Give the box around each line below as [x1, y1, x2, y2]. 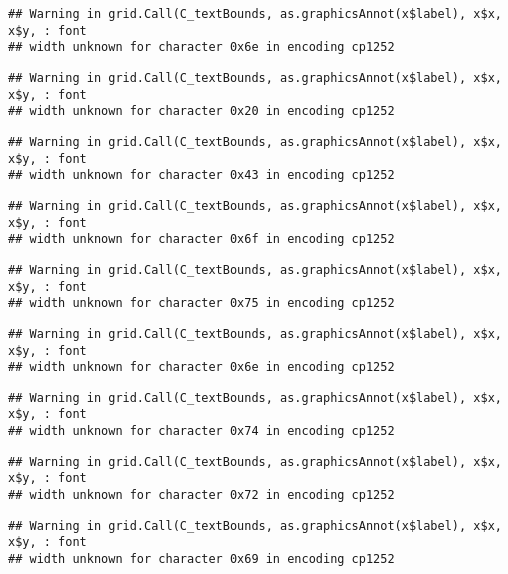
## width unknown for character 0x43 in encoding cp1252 [8, 168, 395, 183]
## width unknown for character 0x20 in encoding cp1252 [8, 104, 395, 119]
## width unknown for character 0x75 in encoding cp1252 [8, 296, 395, 311]
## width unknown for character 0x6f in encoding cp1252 [8, 232, 395, 247]
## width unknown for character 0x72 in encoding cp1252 [8, 488, 395, 503]
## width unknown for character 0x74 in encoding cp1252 [8, 424, 395, 439]
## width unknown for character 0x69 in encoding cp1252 [8, 552, 395, 567]
